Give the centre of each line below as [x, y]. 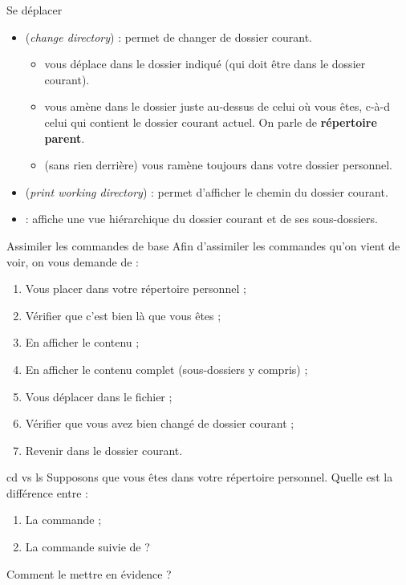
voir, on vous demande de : [73, 261]
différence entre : [47, 492]
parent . [65, 138]
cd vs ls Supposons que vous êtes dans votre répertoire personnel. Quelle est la [200, 477]
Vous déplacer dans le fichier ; [99, 396]
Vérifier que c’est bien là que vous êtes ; [123, 315]
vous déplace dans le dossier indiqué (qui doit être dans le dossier [205, 64]
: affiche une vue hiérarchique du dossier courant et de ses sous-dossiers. [201, 219]
